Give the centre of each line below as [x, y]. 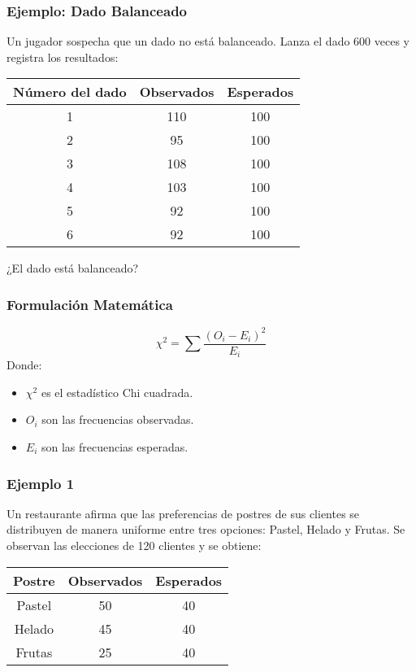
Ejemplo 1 [41, 483]
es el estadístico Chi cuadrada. [117, 392]
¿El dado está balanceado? [73, 268]
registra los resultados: [63, 57]
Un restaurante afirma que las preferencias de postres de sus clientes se [183, 513]
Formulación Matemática [90, 304]
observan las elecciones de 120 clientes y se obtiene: [134, 545]
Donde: [24, 365]
